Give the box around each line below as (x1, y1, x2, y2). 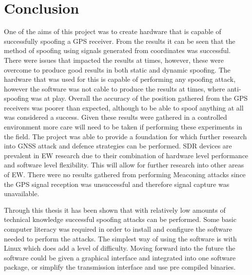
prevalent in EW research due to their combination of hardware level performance (4, 150, 249, 160)
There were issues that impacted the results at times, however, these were (4, 55, 224, 65)
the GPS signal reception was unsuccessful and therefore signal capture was (4, 179, 230, 189)
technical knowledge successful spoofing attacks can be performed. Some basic (4, 214, 236, 224)
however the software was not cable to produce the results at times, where (4, 83, 225, 93)
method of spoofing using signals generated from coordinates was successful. (4, 45, 231, 55)
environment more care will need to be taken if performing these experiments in (4, 122, 242, 132)
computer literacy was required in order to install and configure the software (4, 224, 232, 234)
